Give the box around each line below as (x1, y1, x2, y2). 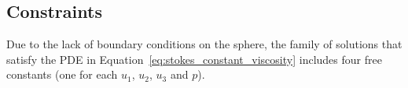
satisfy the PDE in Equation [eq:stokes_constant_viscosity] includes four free (6, 51, 382, 67)
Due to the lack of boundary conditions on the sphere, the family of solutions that (6, 36, 402, 52)
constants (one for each (6, 66, 118, 83)
